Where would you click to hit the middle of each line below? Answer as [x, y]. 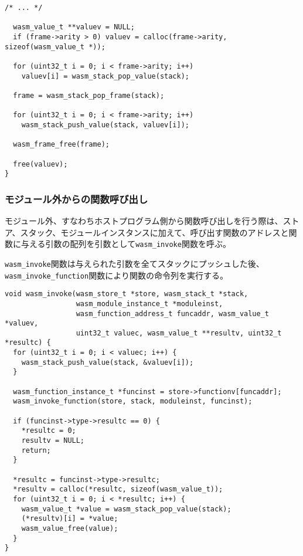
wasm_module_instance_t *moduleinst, [149, 304]
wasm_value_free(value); [70, 528]
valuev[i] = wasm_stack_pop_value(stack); [105, 76]
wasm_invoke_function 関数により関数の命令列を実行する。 [116, 275]
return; [36, 450]
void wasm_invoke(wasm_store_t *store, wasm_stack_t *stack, [127, 294]
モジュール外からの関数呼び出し [76, 199]
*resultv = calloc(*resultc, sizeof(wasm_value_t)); [118, 489]
